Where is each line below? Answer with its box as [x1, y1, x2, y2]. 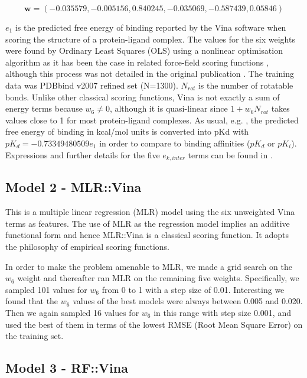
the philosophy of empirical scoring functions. [5, 240, 170, 252]
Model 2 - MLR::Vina [5, 178, 142, 196]
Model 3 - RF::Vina [5, 359, 128, 377]
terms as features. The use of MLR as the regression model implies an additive [5, 217, 290, 229]
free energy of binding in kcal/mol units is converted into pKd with [5, 125, 249, 138]
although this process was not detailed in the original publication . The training [5, 67, 294, 80]
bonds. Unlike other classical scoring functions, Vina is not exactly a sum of [5, 90, 280, 103]
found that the [5, 295, 58, 307]
